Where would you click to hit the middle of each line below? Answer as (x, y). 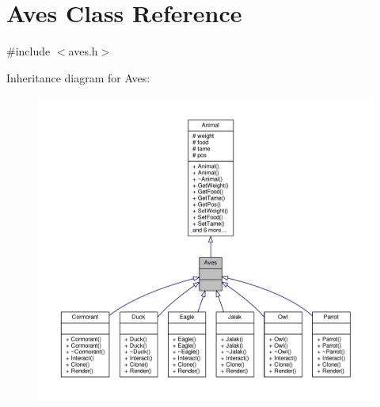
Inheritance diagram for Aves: (78, 77)
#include (28, 51)
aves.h (83, 51)
